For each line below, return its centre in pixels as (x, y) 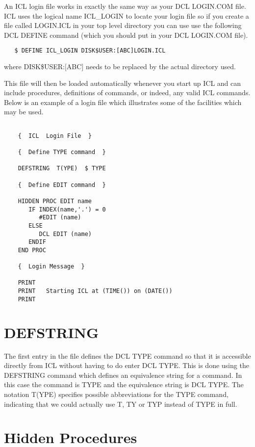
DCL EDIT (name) (65, 234)
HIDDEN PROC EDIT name (55, 201)
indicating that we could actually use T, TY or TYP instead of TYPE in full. (121, 404)
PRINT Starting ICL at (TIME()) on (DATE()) (95, 291)
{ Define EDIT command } (62, 185)
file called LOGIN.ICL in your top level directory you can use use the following (123, 25)
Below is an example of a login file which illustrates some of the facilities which (123, 102)
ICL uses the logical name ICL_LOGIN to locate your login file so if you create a (127, 15)
